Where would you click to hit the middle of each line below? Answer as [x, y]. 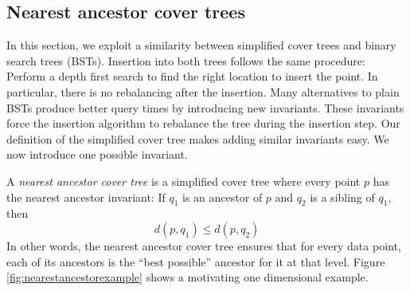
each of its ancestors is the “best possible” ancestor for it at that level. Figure [196, 261]
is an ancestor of [223, 197]
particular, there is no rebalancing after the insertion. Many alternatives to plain [203, 91]
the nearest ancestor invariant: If [86, 197]
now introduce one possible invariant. [97, 154]
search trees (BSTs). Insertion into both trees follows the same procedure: [186, 60]
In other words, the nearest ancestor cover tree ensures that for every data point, [204, 245]
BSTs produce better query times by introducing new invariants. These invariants [205, 107]
